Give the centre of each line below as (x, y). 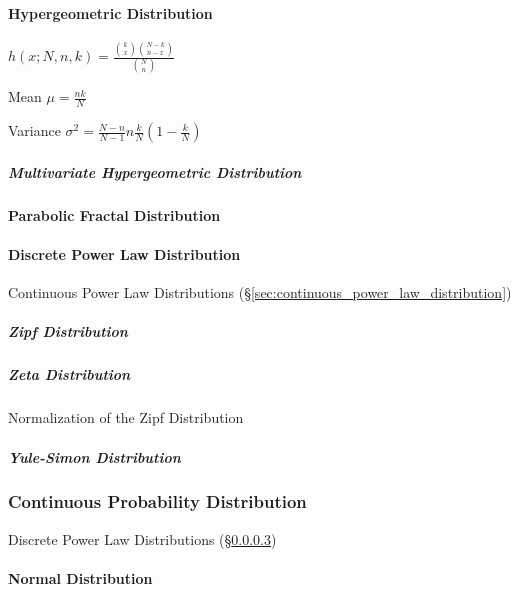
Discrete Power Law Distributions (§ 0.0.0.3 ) (142, 538)
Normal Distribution (80, 577)
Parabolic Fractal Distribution (114, 214)
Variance (34, 130)
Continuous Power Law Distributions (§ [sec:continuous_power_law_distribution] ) (260, 292)
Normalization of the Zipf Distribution (126, 417)
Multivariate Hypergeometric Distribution (155, 171)
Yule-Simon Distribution (94, 456)
